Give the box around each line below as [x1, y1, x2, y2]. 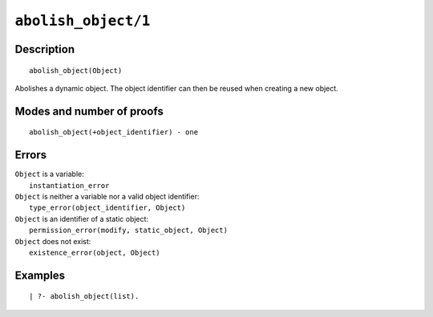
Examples [14, 268, 66, 282]
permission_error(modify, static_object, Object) [29, 226, 229, 235]
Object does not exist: [14, 236, 91, 246]
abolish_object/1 [14, 12, 151, 30]
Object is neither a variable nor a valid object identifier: [14, 192, 200, 202]
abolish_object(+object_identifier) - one [29, 128, 199, 137]
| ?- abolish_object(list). [29, 292, 140, 301]
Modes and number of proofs [14, 104, 164, 118]
